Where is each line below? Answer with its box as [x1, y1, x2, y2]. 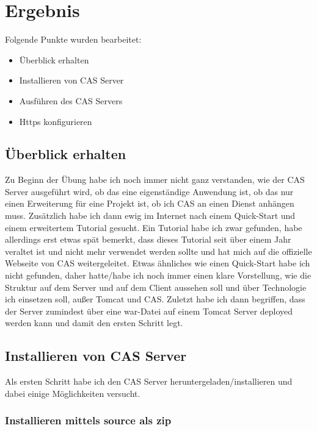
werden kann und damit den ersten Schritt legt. [5, 316, 183, 329]
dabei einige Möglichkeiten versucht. [5, 386, 140, 399]
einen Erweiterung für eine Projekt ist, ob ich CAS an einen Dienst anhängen [5, 197, 294, 210]
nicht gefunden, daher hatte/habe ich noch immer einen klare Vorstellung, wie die [5, 269, 312, 282]
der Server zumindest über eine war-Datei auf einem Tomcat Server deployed [5, 304, 293, 317]
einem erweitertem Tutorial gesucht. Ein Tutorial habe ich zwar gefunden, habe [5, 221, 302, 233]
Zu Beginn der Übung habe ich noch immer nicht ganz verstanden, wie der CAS [5, 173, 305, 186]
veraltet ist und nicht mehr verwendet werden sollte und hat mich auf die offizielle [5, 244, 312, 257]
